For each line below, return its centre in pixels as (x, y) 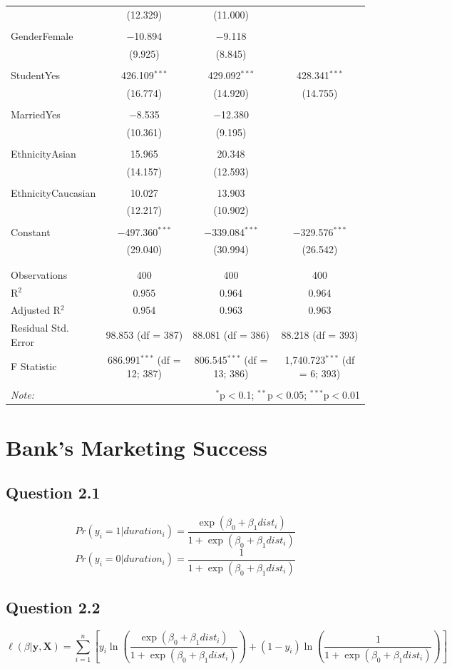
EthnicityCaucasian (53, 192)
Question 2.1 (53, 492)
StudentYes (35, 75)
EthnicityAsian (43, 153)
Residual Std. (40, 328)
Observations (39, 274)
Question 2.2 (53, 607)
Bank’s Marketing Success (137, 447)
